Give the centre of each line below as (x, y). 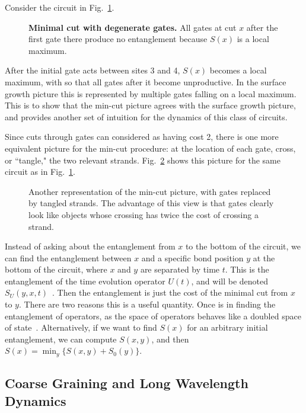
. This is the (247, 269)
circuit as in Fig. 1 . (40, 172)
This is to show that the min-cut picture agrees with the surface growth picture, (150, 105)
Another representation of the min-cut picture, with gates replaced (150, 191)
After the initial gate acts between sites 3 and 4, (93, 70)
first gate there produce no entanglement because (118, 39)
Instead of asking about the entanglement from (90, 246)
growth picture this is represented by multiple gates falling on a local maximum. (151, 93)
